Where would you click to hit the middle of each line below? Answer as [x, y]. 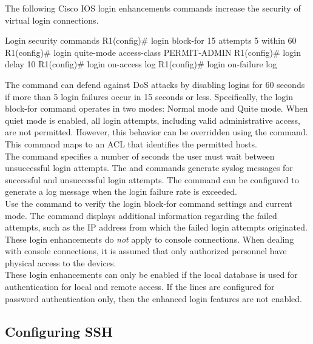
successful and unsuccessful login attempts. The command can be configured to [152, 179]
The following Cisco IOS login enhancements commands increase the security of [153, 8]
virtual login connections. [52, 20]
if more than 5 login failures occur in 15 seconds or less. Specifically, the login [149, 96]
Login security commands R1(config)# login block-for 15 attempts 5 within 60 [151, 40]
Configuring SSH [59, 331]
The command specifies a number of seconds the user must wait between [140, 156]
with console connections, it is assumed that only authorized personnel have [146, 251]
